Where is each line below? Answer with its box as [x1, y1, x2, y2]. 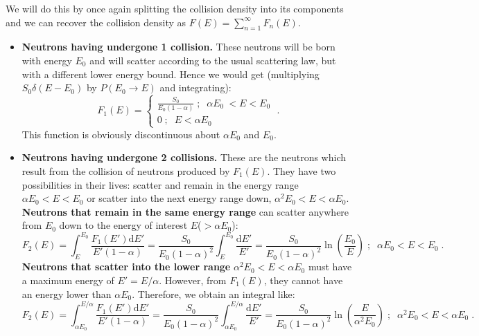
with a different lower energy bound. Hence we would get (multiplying [21, 66, 320, 81]
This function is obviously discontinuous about [21, 127, 220, 141]
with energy [21, 53, 72, 67]
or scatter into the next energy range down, [87, 191, 272, 205]
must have [308, 259, 352, 274]
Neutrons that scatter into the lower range [21, 259, 231, 274]
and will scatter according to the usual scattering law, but [89, 53, 336, 67]
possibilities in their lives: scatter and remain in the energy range [21, 177, 299, 192]
